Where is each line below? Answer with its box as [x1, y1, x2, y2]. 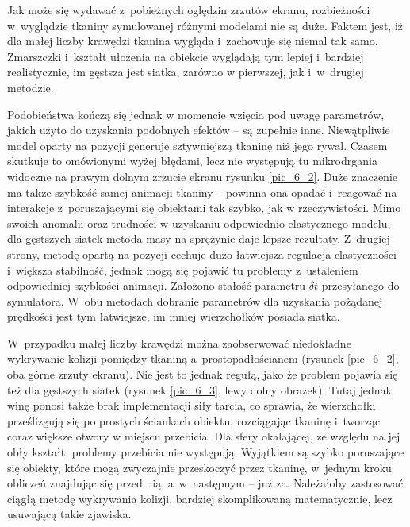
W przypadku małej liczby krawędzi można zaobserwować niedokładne [7, 334, 351, 351]
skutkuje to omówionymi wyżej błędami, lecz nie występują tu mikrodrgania [7, 152, 377, 169]
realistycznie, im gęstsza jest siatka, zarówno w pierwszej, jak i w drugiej [7, 63, 364, 80]
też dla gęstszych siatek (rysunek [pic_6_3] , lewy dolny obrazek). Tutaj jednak [7, 381, 392, 398]
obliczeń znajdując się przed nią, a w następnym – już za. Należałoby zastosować [7, 475, 404, 491]
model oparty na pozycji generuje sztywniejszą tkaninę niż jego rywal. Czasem [7, 137, 388, 153]
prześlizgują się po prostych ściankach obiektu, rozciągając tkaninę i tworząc [7, 412, 381, 429]
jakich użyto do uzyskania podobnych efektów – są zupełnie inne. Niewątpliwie [7, 121, 390, 138]
